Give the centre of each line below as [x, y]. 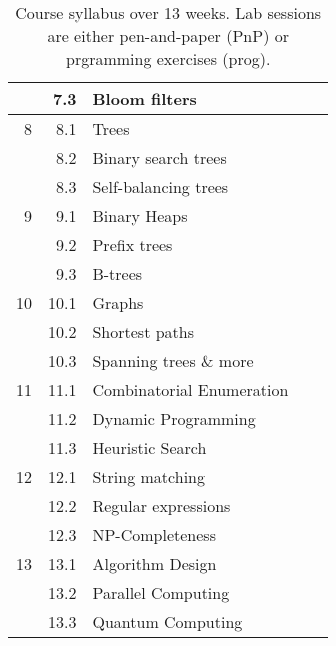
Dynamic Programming [174, 418]
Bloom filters [144, 98]
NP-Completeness [154, 534]
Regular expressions [161, 505]
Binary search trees [159, 157]
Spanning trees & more [173, 360]
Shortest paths [143, 331]
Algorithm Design [154, 563]
